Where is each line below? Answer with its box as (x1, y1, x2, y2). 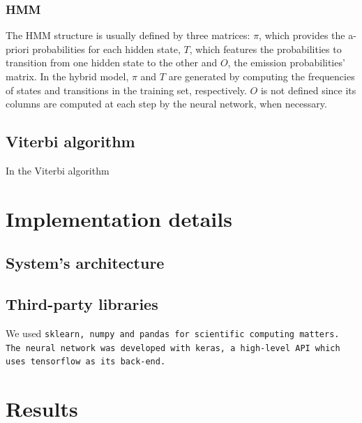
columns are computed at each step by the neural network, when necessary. (6, 96, 327, 111)
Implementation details (6, 204, 232, 232)
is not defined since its (260, 82, 356, 97)
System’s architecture (6, 252, 165, 274)
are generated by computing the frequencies (168, 69, 355, 83)
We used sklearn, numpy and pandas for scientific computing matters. (6, 325, 340, 340)
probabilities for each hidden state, (32, 41, 181, 56)
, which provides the (259, 28, 345, 43)
